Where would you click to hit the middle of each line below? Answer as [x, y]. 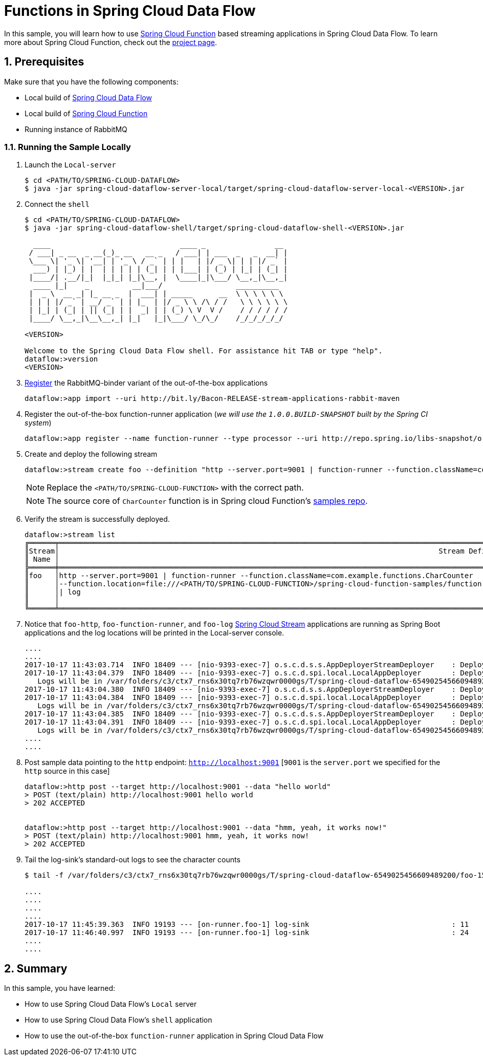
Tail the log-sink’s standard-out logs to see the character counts [133, 860]
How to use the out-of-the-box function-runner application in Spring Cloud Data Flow [174, 1036]
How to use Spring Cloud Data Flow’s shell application [118, 1020]
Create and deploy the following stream [91, 454]
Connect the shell [57, 204]
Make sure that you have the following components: [91, 81]
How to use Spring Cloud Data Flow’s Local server [111, 1004]
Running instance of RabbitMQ [76, 129]
